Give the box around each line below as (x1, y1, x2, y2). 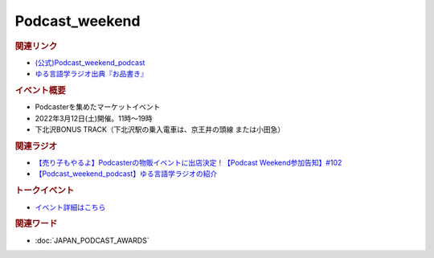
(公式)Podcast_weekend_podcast (35, 57, 145, 68)
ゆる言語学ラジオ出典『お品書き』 (35, 69, 148, 79)
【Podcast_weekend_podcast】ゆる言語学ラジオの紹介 (35, 169, 218, 178)
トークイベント (14, 185, 75, 196)
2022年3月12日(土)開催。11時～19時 (35, 113, 153, 123)
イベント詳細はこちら (35, 202, 106, 212)
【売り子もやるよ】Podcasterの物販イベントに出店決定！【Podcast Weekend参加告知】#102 (35, 158, 342, 168)
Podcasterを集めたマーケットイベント (35, 102, 161, 112)
